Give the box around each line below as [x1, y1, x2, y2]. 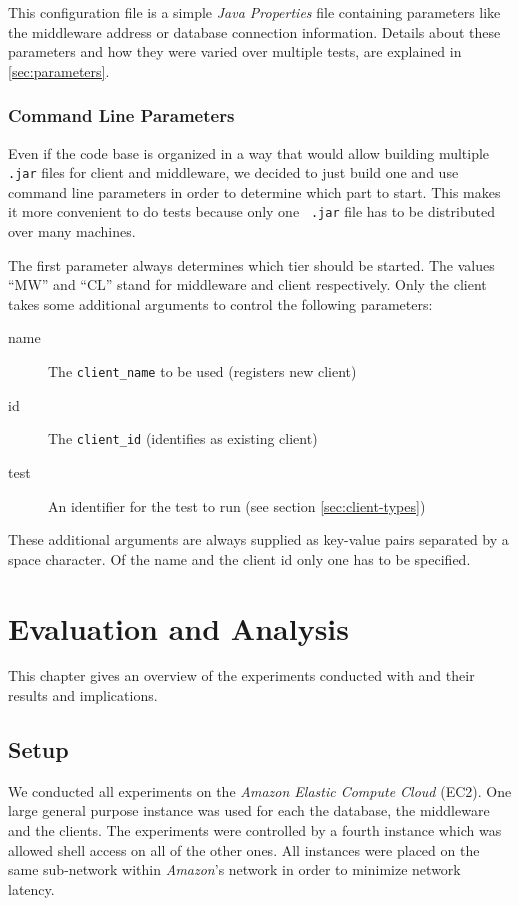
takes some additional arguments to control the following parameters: [8, 293, 433, 314]
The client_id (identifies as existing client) [48, 428, 318, 449]
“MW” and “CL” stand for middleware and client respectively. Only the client [8, 274, 487, 295]
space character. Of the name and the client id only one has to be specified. [8, 548, 471, 569]
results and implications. [8, 685, 158, 706]
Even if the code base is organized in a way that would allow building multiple [8, 142, 490, 163]
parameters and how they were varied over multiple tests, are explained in [8, 41, 462, 62]
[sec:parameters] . [8, 60, 110, 81]
